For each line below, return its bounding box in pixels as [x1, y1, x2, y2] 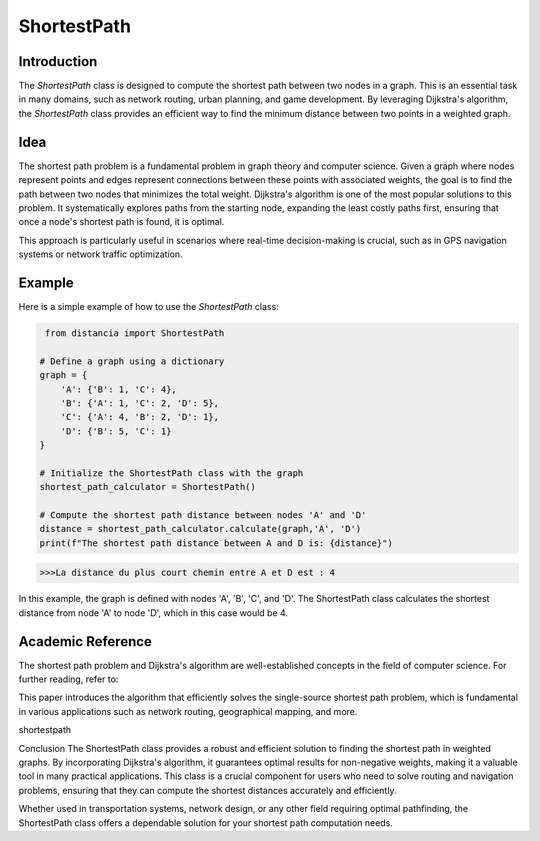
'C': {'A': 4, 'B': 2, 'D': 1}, [60, 411, 220, 423]
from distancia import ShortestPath [45, 327, 225, 339]
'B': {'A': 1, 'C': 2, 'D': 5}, [60, 397, 220, 409]
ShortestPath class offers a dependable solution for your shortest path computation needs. [18, 816, 394, 829]
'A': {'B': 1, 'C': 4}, [60, 383, 177, 395]
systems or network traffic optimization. [18, 248, 184, 260]
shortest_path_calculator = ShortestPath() [39, 481, 257, 493]
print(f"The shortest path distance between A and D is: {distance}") [39, 537, 394, 549]
